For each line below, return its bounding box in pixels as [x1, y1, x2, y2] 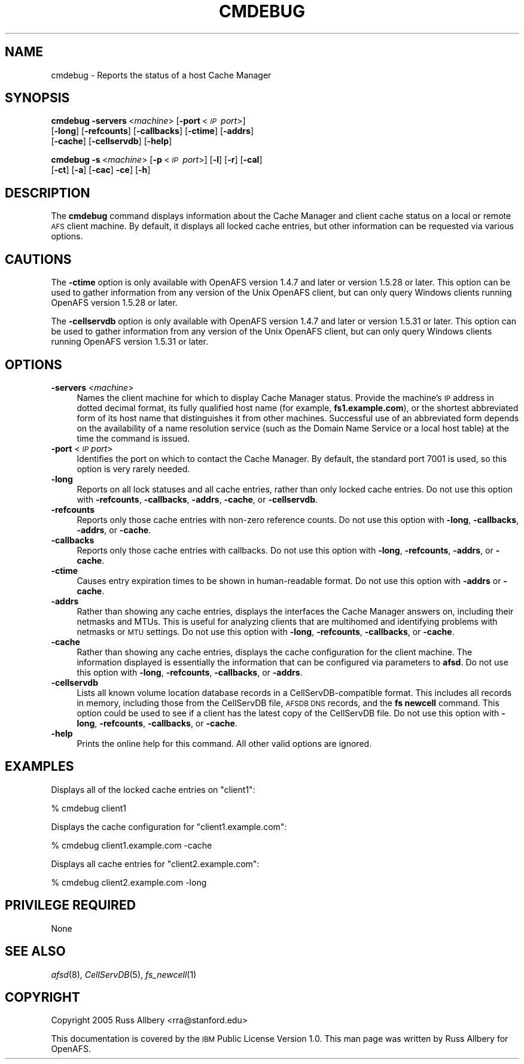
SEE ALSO [5, 944, 66, 959]
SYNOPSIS [5, 90, 70, 106]
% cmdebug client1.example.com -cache [51, 840, 212, 850]
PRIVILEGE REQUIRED [5, 898, 136, 913]
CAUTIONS [5, 251, 72, 267]
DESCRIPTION [5, 185, 90, 200]
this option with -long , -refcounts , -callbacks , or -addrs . [77, 667, 303, 677]
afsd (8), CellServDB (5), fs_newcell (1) [51, 969, 197, 980]
